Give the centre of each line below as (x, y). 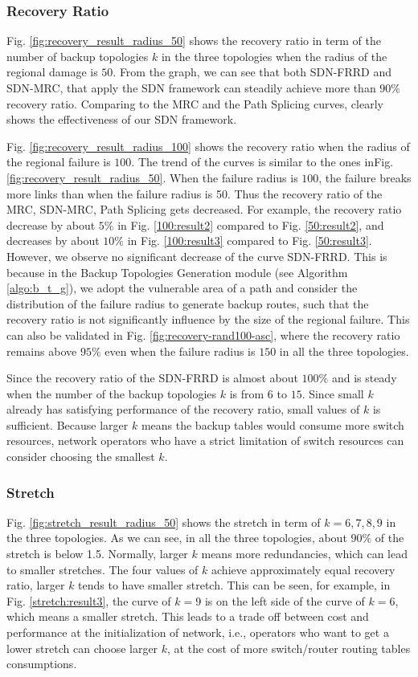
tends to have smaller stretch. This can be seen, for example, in (234, 585)
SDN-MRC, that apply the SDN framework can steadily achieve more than (191, 88)
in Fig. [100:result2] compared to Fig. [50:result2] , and (251, 224)
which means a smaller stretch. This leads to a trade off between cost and (188, 616)
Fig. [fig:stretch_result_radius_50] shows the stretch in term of (164, 522)
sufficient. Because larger (68, 424)
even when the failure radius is (180, 351)
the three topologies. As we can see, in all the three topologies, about (177, 538)
